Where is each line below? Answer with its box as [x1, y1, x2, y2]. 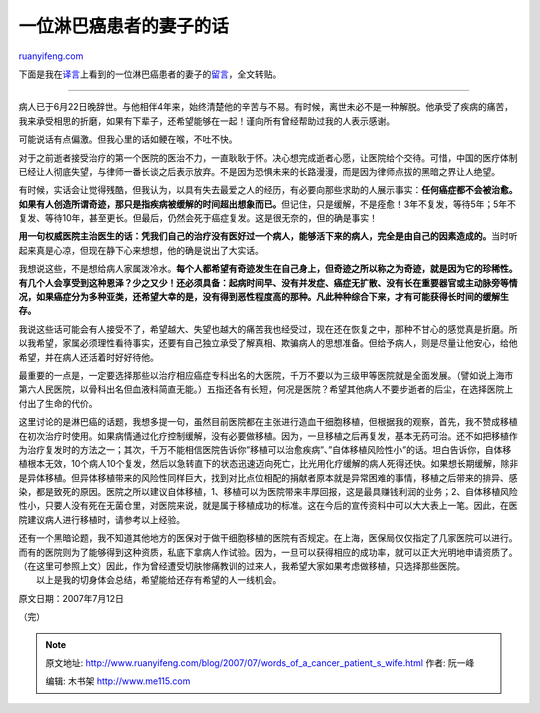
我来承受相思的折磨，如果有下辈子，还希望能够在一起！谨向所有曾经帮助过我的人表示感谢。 [18, 115, 395, 127]
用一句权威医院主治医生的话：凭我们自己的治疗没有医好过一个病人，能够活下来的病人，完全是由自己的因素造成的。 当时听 [18, 230, 518, 242]
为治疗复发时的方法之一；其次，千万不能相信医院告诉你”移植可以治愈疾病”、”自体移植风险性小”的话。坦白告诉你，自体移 [18, 443, 512, 455]
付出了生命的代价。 [18, 397, 98, 409]
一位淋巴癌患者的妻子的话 [18, 15, 230, 37]
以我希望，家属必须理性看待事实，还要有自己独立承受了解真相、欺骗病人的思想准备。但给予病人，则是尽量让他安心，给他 [18, 337, 518, 349]
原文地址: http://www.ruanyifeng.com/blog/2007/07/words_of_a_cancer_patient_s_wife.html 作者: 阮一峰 [45, 657, 475, 669]
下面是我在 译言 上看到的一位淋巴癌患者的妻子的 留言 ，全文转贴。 [18, 68, 282, 80]
